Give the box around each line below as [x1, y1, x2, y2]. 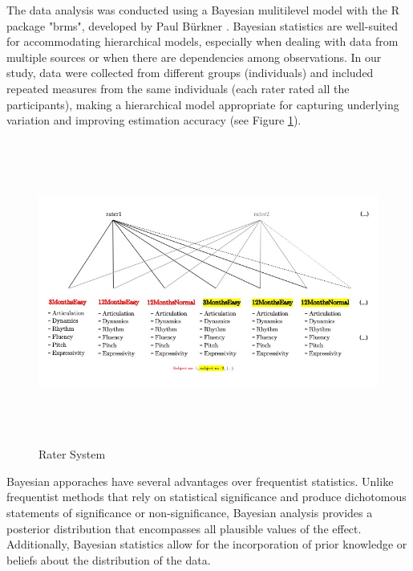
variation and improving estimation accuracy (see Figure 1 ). [6, 112, 302, 128]
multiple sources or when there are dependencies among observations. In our [6, 48, 382, 65]
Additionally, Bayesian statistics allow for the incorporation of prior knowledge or [6, 536, 407, 553]
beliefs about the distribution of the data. [6, 551, 211, 568]
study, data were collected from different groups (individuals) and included [6, 64, 374, 81]
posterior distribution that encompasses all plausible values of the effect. [6, 520, 362, 536]
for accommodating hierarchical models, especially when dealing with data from [6, 33, 399, 50]
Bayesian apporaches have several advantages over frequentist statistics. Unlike [6, 472, 394, 489]
